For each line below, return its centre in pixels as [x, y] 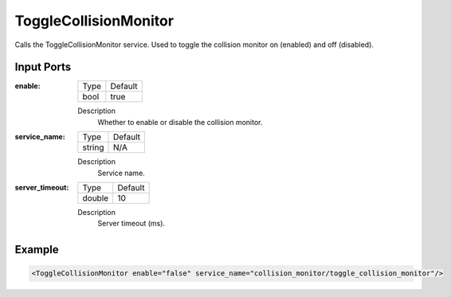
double [96, 198]
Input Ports [43, 67]
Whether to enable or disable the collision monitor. [180, 122]
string [93, 147]
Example [37, 250]
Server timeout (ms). [131, 224]
